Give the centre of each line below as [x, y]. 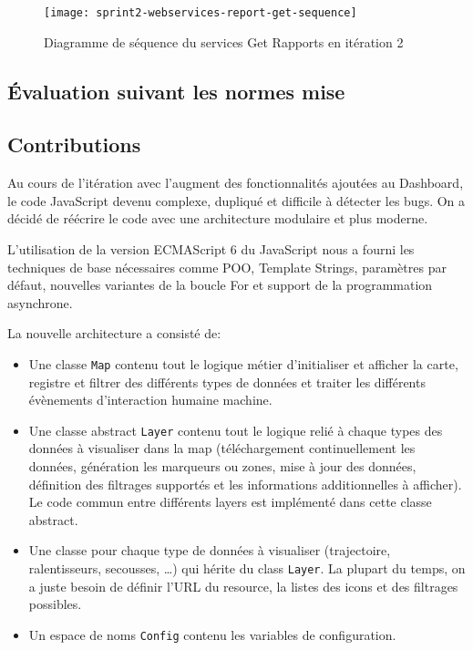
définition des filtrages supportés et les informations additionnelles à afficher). [245, 484]
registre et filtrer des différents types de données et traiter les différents [227, 382]
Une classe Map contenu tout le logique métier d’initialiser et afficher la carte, [243, 363]
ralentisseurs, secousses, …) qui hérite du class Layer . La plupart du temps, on [247, 568]
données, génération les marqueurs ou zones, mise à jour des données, [222, 466]
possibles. [55, 604]
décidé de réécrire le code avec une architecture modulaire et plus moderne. [218, 218]
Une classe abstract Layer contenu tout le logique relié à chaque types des [236, 430]
